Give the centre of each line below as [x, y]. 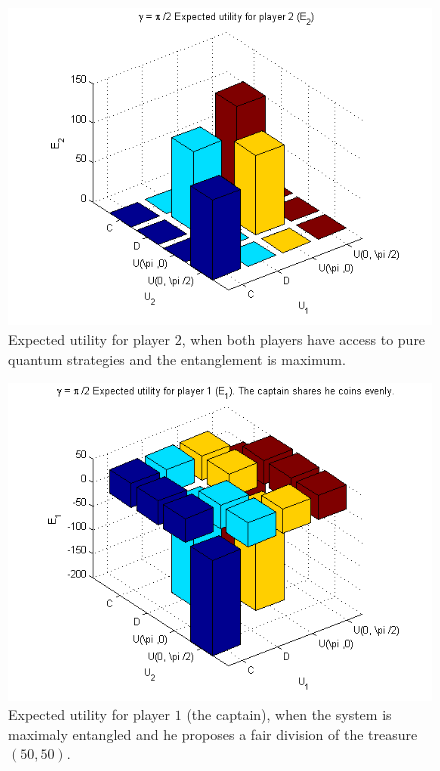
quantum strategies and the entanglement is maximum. [177, 358]
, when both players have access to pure [303, 339]
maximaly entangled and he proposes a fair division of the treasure [213, 733]
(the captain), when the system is [289, 714]
